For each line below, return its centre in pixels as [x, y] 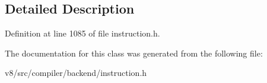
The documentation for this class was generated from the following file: [134, 53]
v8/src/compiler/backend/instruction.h [76, 73]
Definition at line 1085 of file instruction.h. [82, 33]
